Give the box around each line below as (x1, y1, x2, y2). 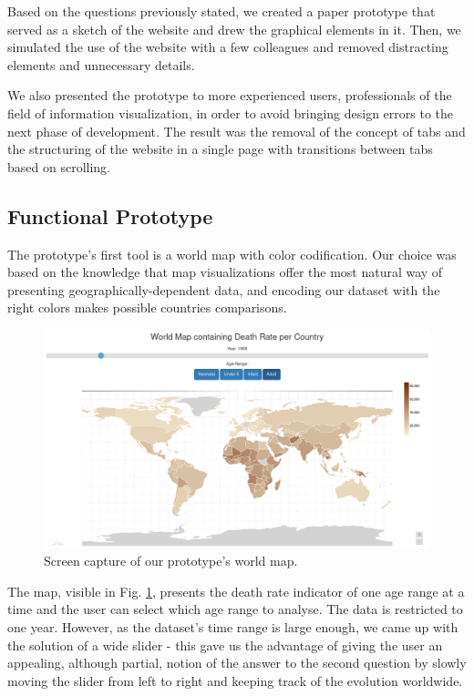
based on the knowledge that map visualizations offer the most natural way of (7, 262, 443, 281)
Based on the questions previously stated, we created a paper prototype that (7, 2, 436, 20)
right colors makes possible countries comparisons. (7, 298, 287, 317)
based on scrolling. (7, 157, 110, 176)
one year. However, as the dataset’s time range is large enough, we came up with (7, 618, 459, 637)
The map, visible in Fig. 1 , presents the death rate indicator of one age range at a (7, 581, 465, 600)
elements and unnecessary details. (7, 55, 195, 74)
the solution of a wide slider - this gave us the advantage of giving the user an (7, 635, 443, 654)
